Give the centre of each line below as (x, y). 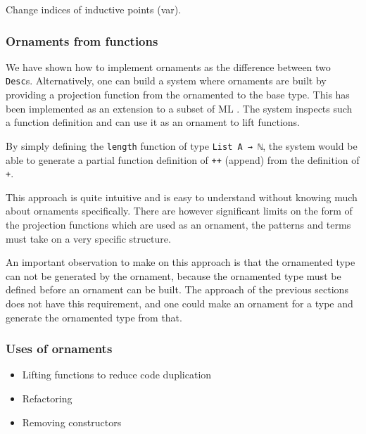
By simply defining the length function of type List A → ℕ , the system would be (182, 145)
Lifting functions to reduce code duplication (117, 375)
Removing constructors (72, 422)
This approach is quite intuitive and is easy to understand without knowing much (182, 197)
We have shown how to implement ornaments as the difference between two (168, 66)
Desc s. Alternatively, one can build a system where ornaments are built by (166, 81)
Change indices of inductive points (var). (94, 9)
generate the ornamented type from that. (94, 317)
